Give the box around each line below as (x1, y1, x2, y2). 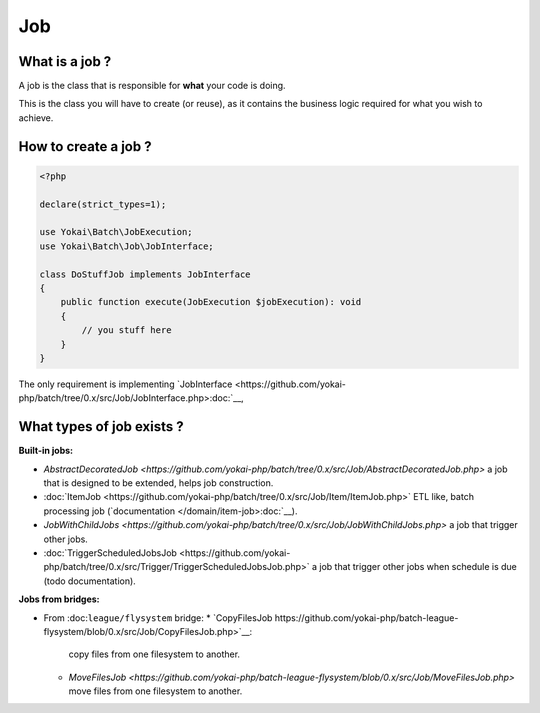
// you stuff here (81, 325, 172, 336)
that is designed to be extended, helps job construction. (43, 476, 274, 489)
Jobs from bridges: (18, 593, 100, 605)
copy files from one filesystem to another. (68, 648, 240, 660)
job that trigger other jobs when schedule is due (319, 561, 517, 573)
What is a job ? (18, 53, 112, 70)
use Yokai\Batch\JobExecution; (39, 226, 194, 238)
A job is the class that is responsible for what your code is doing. (18, 80, 286, 92)
